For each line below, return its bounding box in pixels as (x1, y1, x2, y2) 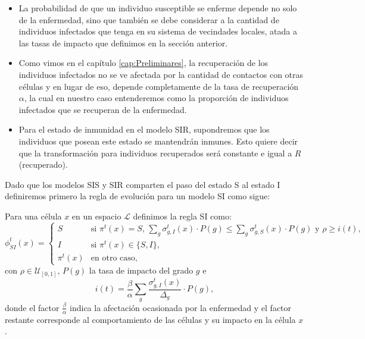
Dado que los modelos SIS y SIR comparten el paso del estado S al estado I (5, 178, 280, 190)
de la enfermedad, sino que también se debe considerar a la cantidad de (18, 13, 279, 26)
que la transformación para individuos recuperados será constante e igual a (18, 146, 292, 159)
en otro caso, (91, 253, 138, 262)
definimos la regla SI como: (133, 209, 232, 222)
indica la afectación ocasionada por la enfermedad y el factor (70, 301, 292, 313)
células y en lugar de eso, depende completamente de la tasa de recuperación (18, 80, 299, 92)
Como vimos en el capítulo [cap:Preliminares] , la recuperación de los (18, 56, 269, 69)
